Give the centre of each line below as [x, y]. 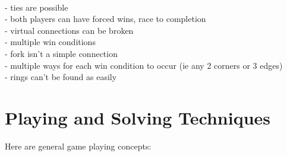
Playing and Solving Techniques [138, 117]
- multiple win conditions [50, 42]
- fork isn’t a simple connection [61, 53]
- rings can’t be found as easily [61, 77]
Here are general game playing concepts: [78, 146]
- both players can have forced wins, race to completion [105, 19]
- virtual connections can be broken [69, 30]
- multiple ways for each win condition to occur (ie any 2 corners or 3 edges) [144, 65]
